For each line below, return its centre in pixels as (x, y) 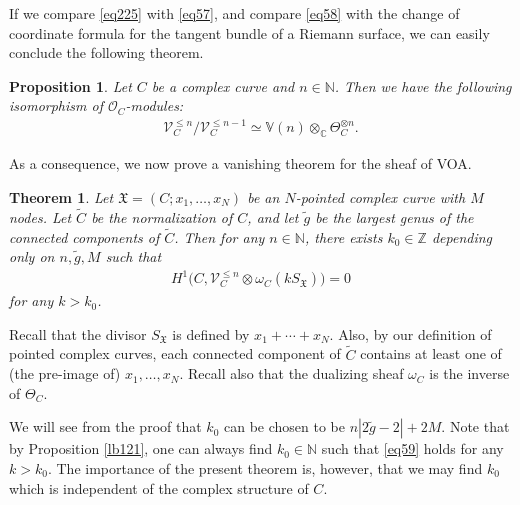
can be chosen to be (284, 426)
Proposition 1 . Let (70, 85)
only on (32, 256)
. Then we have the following (423, 85)
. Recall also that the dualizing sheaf (291, 373)
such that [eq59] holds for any (412, 448)
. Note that (475, 426)
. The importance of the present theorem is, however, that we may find (265, 468)
